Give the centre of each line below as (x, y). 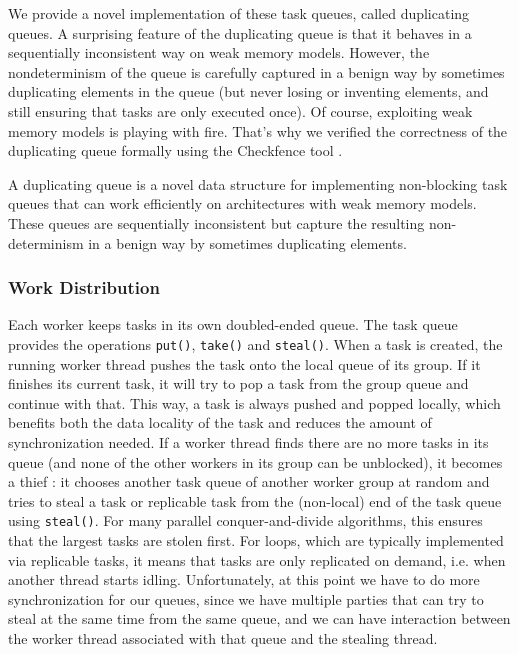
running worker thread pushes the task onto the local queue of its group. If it (244, 363)
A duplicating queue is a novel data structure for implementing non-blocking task (258, 183)
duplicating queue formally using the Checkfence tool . (175, 150)
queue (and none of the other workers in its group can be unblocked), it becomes (255, 461)
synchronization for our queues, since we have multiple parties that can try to (246, 598)
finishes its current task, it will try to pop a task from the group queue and (238, 383)
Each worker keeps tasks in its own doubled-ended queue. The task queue (233, 324)
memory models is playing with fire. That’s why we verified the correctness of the (258, 130)
